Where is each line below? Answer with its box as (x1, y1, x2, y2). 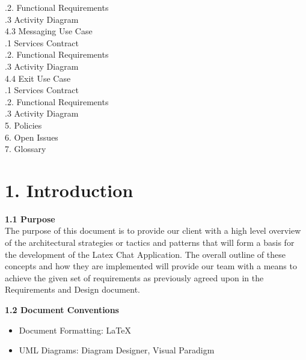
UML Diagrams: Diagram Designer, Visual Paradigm (19, 344, 215, 356)
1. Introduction (5, 177, 133, 202)
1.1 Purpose (5, 212, 55, 225)
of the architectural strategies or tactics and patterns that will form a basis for (5, 236, 295, 249)
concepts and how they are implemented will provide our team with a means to (5, 260, 297, 272)
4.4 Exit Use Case (5, 72, 71, 84)
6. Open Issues (5, 130, 58, 143)
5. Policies (5, 118, 42, 131)
